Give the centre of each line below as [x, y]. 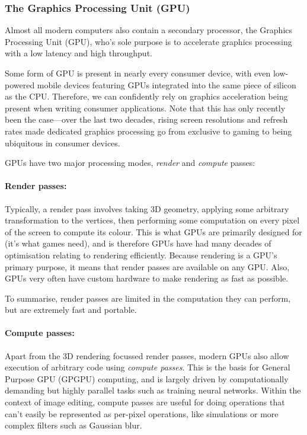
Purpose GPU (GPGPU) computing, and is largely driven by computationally [147, 378]
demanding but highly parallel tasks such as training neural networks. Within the [153, 390]
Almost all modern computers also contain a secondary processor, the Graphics [149, 30]
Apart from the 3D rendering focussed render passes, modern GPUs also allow [147, 355]
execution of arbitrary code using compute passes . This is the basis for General [148, 367]
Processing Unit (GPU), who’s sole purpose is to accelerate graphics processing [148, 41]
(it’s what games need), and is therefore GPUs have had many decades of [138, 243]
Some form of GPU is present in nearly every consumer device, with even [138, 73]
